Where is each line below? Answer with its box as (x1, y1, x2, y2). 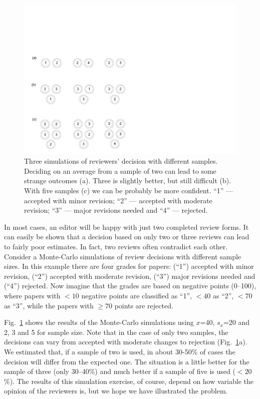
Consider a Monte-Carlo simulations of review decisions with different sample (4, 251, 241, 261)
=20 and (223, 317, 250, 327)
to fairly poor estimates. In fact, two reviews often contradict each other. (4, 241, 228, 251)
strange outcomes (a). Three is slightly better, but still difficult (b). (24, 175, 231, 186)
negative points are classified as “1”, (81, 290, 192, 300)
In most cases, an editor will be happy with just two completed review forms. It (4, 221, 249, 232)
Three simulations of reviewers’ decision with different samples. (24, 156, 218, 166)
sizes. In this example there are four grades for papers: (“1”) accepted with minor (4, 261, 254, 271)
